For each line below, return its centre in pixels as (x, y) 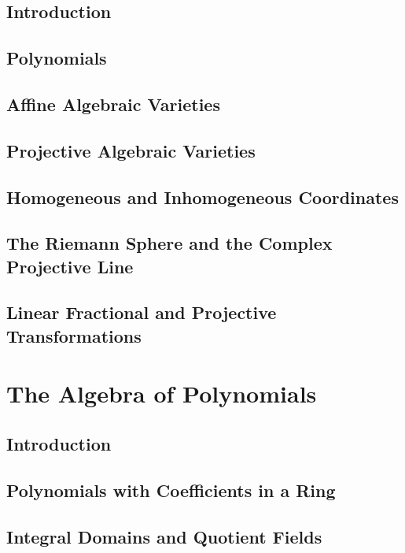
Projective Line (70, 266)
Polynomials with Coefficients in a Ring (171, 490)
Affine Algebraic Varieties (113, 104)
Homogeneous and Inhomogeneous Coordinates (202, 197)
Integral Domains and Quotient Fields (164, 536)
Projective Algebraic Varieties (131, 150)
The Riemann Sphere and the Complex (169, 243)
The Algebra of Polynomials (162, 393)
